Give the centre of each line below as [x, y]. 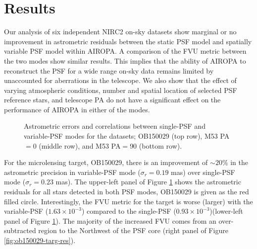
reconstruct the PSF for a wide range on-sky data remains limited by [109, 70]
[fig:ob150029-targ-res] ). [40, 240]
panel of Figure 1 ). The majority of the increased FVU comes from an [110, 220]
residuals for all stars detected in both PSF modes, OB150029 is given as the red [127, 192]
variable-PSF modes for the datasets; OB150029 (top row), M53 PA [127, 136]
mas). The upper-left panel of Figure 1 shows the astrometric [148, 182]
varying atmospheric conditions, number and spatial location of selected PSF [121, 90]
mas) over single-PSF [203, 172]
